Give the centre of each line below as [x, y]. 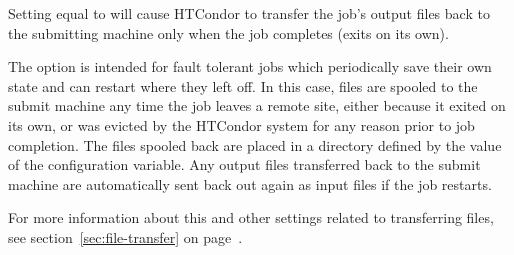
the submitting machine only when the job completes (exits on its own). [228, 32]
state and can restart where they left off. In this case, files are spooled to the [243, 85]
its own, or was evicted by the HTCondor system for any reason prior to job [241, 124]
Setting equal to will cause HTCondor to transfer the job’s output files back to [249, 13]
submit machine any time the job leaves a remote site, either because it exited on [257, 105]
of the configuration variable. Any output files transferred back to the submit [244, 164]
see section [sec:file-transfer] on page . [125, 236]
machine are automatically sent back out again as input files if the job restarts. [250, 183]
